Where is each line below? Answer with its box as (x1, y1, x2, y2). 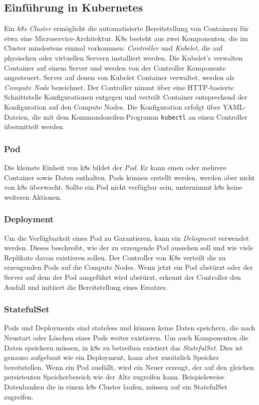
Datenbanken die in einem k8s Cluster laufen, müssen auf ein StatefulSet (4, 381, 227, 391)
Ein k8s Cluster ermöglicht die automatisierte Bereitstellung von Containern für (4, 23, 249, 34)
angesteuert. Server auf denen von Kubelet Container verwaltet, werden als (4, 72, 234, 83)
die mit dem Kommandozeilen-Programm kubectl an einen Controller (32, 111, 247, 122)
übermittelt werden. (4, 121, 65, 132)
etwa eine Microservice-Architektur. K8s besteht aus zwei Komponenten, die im (4, 33, 248, 43)
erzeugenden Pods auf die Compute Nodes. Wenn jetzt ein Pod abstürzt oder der (4, 262, 253, 272)
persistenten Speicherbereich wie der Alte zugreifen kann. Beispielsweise (4, 371, 224, 382)
